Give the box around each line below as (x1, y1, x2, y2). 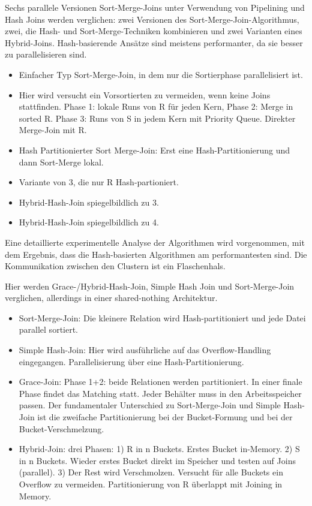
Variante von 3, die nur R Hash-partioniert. (19, 176, 179, 188)
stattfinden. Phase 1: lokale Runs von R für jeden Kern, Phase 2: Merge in (19, 100, 293, 113)
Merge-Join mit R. (19, 124, 87, 136)
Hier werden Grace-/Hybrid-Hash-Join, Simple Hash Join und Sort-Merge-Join (5, 279, 295, 292)
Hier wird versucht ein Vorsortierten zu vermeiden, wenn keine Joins (19, 88, 271, 101)
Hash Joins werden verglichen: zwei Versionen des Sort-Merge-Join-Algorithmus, (5, 13, 299, 25)
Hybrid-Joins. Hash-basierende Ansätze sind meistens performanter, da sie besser (5, 36, 303, 49)
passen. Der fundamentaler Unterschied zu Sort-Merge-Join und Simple (19, 399, 281, 411)
